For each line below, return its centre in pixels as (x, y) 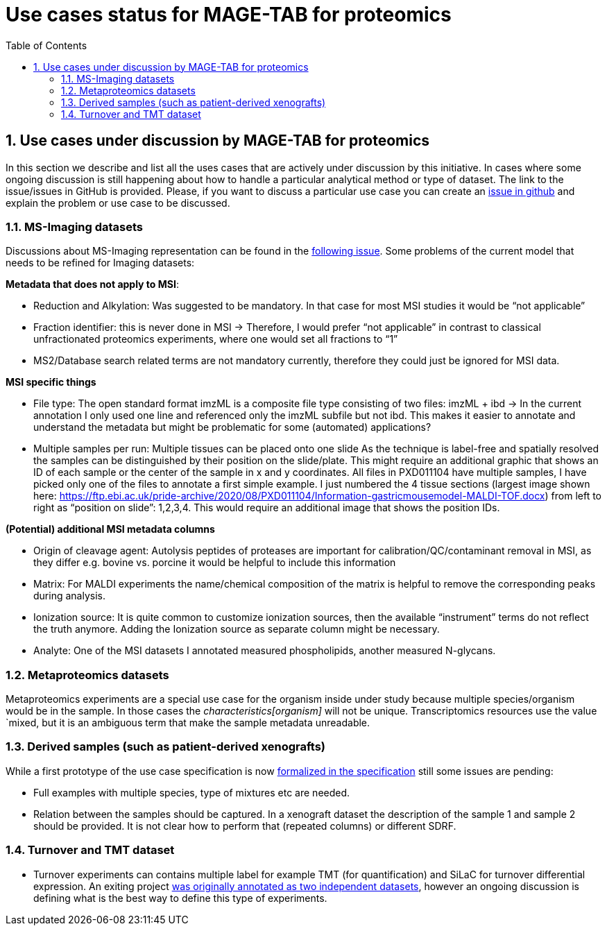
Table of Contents (46, 45)
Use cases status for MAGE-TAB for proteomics (229, 15)
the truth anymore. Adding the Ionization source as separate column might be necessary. (237, 629)
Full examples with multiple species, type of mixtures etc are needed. (192, 792)
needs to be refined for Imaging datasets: (100, 263)
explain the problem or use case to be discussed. (118, 203)
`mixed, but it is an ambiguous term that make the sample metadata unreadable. (188, 723)
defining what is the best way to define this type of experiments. (180, 898)
